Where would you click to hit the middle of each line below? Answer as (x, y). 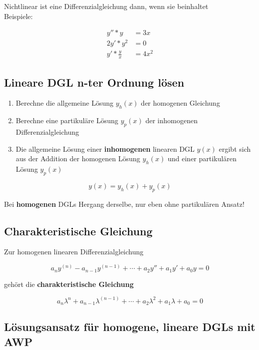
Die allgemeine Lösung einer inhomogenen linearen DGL (105, 148)
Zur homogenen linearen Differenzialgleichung (74, 252)
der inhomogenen (171, 120)
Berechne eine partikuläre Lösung (67, 120)
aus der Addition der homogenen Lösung (78, 158)
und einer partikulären (202, 158)
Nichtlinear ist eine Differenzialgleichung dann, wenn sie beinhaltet (106, 6)
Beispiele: (18, 16)
